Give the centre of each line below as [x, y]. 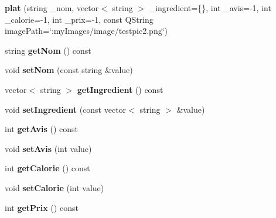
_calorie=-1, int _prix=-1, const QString [79, 19]
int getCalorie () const [47, 168]
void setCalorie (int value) [54, 187]
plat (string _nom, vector [52, 8]
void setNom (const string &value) [69, 70]
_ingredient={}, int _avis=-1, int [210, 8]
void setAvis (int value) [48, 148]
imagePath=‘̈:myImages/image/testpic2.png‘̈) [86, 31]
